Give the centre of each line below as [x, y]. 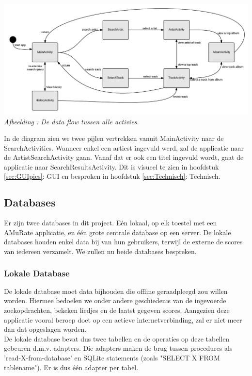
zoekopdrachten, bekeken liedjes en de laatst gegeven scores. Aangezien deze [117, 310]
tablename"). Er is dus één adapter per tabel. [71, 367]
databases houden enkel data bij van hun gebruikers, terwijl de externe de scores [123, 242]
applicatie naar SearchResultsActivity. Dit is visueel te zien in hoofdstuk [111, 166]
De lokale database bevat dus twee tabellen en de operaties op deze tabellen [117, 338]
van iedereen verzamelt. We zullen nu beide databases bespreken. [100, 251]
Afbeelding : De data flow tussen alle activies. [71, 122]
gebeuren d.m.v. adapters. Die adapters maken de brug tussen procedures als [118, 348]
